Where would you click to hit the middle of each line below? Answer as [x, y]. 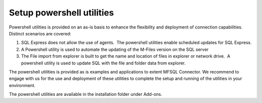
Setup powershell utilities [61, 13]
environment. [22, 85]
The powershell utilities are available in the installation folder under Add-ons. [86, 94]
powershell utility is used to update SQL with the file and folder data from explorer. [103, 63]
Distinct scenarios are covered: [40, 33]
